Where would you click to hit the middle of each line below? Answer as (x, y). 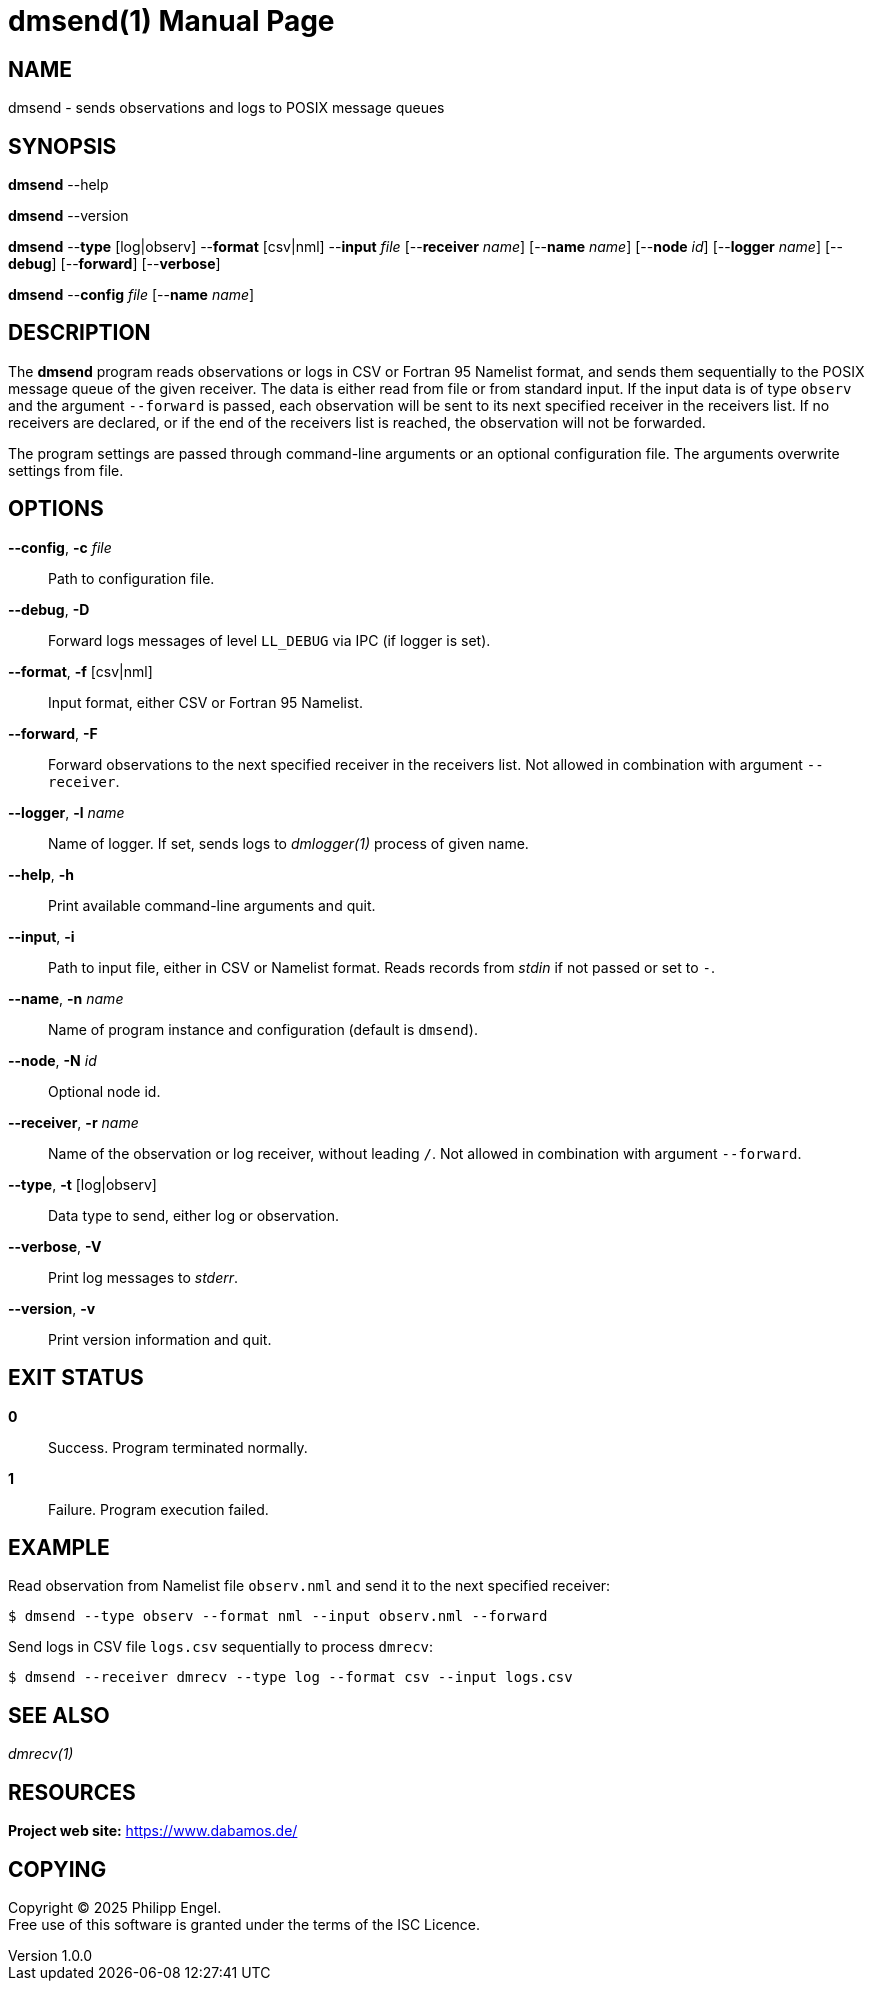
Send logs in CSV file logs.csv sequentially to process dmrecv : (221, 1647)
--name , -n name (66, 998)
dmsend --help (58, 185)
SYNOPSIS (62, 146)
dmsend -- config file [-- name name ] (131, 295)
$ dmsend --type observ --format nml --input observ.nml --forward (278, 1616)
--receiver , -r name (73, 1122)
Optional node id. (104, 1091)
